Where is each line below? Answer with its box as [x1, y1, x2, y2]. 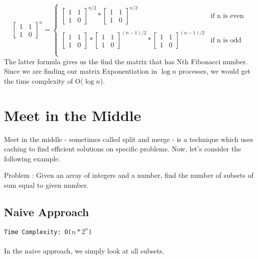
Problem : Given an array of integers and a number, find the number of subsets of [4, 170, 254, 180]
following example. [4, 153, 61, 163]
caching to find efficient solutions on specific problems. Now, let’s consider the [4, 143, 241, 154]
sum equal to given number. [4, 179, 89, 190]
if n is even [210, 12, 244, 19]
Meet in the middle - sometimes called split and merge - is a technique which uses [4, 133, 254, 144]
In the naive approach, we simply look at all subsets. [4, 245, 165, 256]
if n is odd [210, 37, 242, 44]
